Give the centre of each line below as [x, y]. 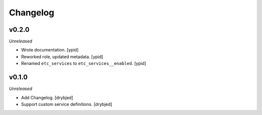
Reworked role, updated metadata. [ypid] [62, 57]
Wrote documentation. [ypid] [50, 50]
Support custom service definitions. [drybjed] [67, 104]
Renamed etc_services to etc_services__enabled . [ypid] [84, 64]
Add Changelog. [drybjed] [47, 97]
